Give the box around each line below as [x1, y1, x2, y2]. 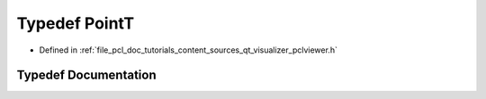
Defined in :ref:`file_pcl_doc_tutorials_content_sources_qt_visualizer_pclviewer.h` [39, 45, 337, 55]
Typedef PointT [16, 13, 135, 33]
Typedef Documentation [16, 68, 157, 83]
